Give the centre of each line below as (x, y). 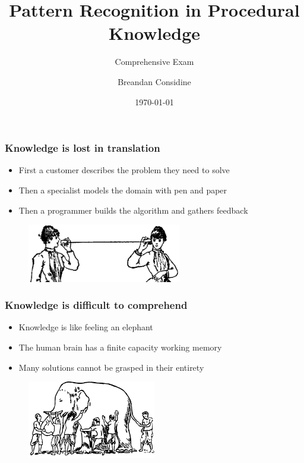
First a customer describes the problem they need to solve (124, 170)
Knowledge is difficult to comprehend (96, 305)
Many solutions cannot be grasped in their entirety (111, 367)
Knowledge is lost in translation (83, 148)
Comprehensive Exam (154, 62)
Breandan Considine (154, 81)
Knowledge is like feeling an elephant (86, 327)
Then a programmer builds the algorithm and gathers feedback (133, 210)
